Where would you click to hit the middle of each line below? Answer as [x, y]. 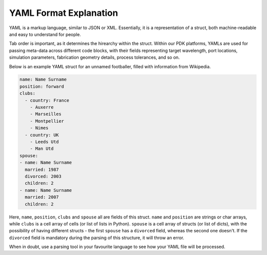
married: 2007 [42, 197]
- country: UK [42, 135]
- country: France [47, 100]
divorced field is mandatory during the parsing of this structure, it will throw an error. [97, 238]
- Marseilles [46, 114]
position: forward [42, 86]
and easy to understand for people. [45, 34]
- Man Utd [42, 149]
